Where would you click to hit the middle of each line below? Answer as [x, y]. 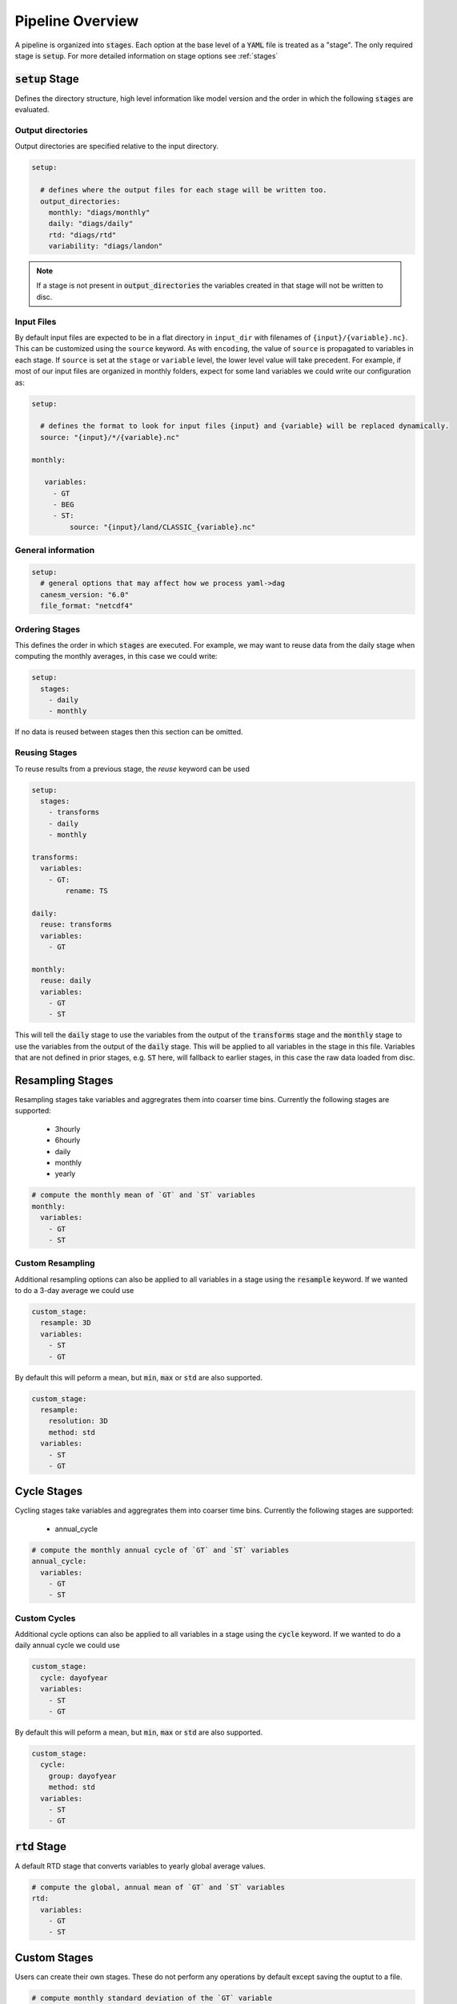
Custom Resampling [55, 1263]
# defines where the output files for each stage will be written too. [184, 190]
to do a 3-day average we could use [74, 1291]
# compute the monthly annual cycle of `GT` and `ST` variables [160, 1550]
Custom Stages [54, 1957]
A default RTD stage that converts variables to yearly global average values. [140, 1866]
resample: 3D [66, 1323]
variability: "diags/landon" [106, 246]
